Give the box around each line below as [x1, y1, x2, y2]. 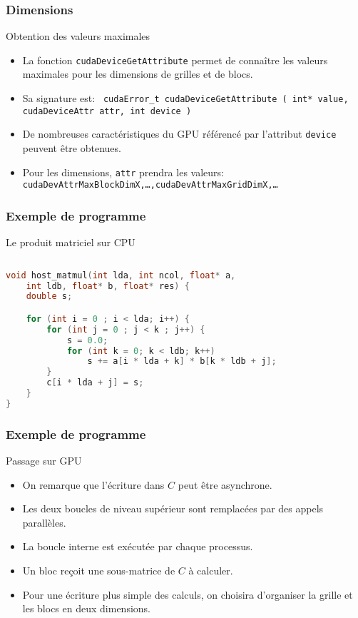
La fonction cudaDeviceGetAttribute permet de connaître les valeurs [22, 52, 328, 67]
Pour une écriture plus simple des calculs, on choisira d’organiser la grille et [22, 587, 353, 602]
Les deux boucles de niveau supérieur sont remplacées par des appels [22, 501, 324, 516]
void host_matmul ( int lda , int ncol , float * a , [6, 270, 236, 280]
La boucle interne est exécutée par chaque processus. [22, 539, 253, 554]
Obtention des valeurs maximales [6, 29, 150, 44]
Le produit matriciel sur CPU [6, 235, 135, 250]
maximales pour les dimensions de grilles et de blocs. [22, 66, 253, 81]
